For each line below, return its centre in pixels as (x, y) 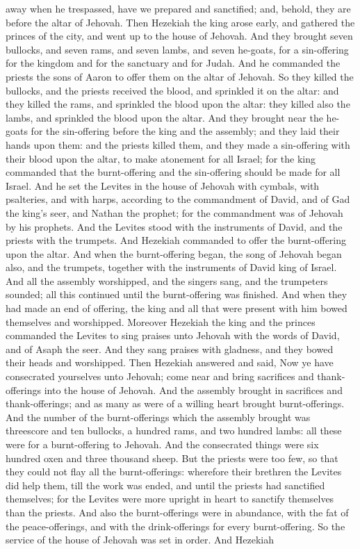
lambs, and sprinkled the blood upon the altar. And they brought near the (164, 117)
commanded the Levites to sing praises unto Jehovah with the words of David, (173, 335)
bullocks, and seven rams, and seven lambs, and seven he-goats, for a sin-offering (177, 49)
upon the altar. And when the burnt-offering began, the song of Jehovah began (174, 253)
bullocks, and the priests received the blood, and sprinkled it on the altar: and (172, 90)
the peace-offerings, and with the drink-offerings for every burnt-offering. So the (175, 526)
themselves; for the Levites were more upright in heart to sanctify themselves (170, 499)
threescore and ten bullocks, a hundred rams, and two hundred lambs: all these (174, 431)
